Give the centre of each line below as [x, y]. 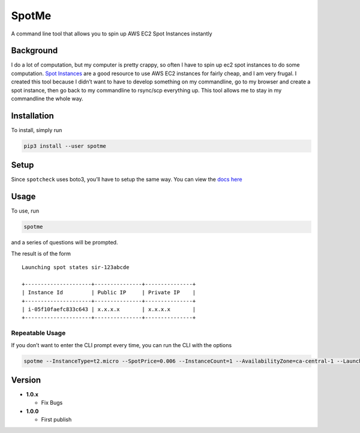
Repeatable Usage [38, 333]
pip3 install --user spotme [65, 146]
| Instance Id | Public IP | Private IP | [109, 292]
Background [34, 51]
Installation [32, 116]
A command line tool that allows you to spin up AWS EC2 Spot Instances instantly [112, 34]
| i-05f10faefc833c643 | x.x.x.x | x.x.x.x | [109, 310]
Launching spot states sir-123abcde [76, 268]
